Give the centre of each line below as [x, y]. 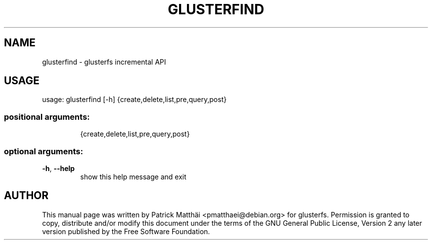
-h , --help [58, 168]
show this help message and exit [133, 176]
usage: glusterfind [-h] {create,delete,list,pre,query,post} [134, 100]
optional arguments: [44, 151]
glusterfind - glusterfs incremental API [104, 62]
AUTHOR [26, 196]
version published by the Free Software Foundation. [126, 231]
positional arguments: [47, 117]
